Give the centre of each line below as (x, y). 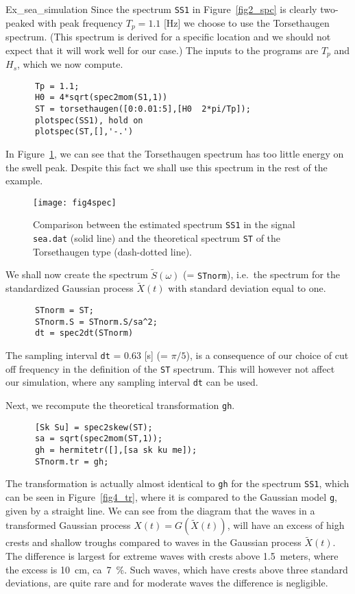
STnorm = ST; (64, 311)
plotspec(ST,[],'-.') (84, 132)
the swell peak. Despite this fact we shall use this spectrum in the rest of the (167, 167)
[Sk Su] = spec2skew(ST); (94, 427)
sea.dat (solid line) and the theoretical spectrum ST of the (157, 238)
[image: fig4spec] (75, 202)
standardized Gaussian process (70, 288)
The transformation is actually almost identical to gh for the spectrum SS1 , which (177, 483)
